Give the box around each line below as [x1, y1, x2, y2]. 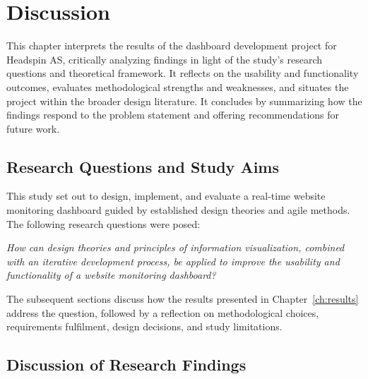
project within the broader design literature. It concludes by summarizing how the [6, 93, 362, 108]
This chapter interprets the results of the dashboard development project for [6, 38, 337, 53]
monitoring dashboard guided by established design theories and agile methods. [6, 203, 350, 217]
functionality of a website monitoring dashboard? [6, 267, 216, 282]
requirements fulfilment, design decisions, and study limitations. [6, 319, 283, 334]
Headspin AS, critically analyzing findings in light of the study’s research [6, 52, 322, 66]
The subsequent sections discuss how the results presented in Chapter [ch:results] [6, 291, 359, 306]
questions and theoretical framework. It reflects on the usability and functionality [6, 66, 359, 80]
